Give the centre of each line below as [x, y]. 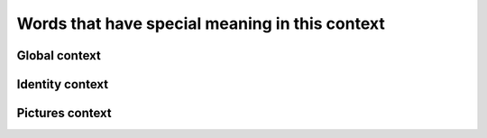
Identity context [62, 84]
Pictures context [64, 113]
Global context [59, 55]
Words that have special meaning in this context [201, 23]
